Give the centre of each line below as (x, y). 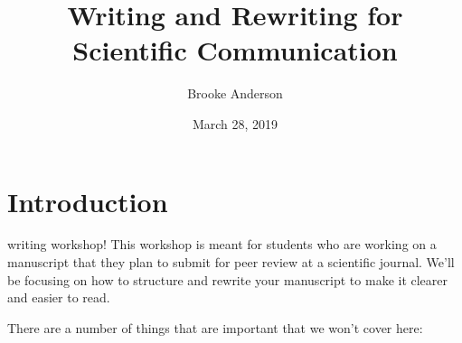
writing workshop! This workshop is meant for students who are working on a (222, 244)
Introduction (88, 201)
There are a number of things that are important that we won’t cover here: (215, 327)
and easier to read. (59, 297)
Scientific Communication (235, 50)
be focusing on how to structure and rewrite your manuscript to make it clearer (228, 279)
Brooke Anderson (235, 93)
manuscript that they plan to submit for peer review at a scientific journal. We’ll (231, 262)
